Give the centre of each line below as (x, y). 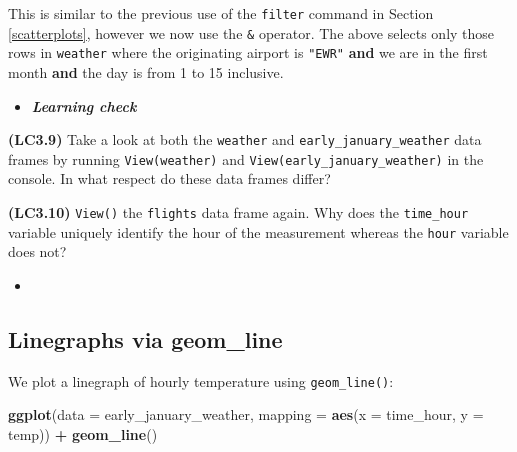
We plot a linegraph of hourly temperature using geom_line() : (201, 380)
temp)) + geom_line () (83, 434)
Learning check (84, 105)
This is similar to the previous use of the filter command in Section (221, 13)
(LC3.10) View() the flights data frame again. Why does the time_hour (238, 212)
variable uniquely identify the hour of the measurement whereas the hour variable (258, 231)
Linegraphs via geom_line (145, 338)
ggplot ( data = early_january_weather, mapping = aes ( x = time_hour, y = (246, 414)
